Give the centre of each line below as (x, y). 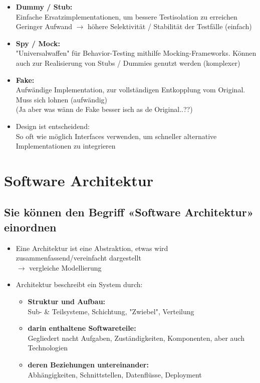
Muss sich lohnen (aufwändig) (62, 99)
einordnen (30, 227)
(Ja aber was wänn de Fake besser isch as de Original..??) (104, 109)
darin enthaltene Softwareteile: (82, 328)
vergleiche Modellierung (65, 267)
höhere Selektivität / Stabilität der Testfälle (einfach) (170, 26)
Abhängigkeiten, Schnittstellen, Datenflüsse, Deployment (115, 374)
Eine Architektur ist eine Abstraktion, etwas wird (92, 248)
